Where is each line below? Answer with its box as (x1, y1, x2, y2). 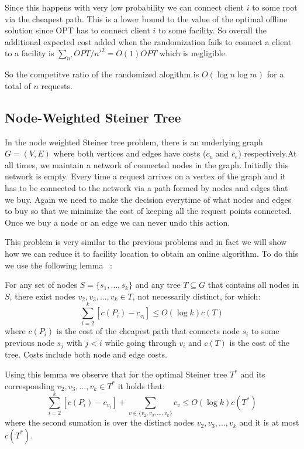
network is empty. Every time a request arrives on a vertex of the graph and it (5, 170, 286, 182)
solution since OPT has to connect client (5, 24, 150, 36)
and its (240, 368, 265, 380)
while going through (105, 336, 177, 348)
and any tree (135, 278, 181, 291)
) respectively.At (238, 147, 297, 159)
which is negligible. (159, 47, 227, 59)
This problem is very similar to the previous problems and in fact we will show (5, 236, 287, 248)
